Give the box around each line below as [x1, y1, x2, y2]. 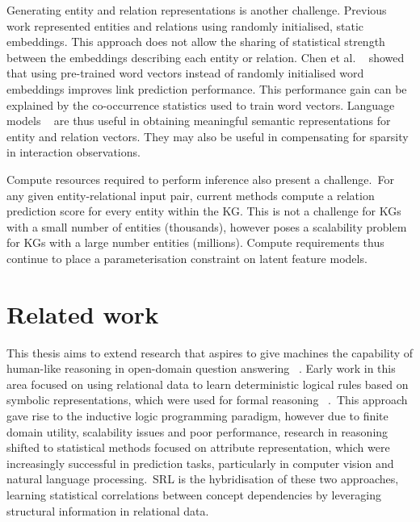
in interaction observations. [6, 144, 141, 161]
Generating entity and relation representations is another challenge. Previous [6, 2, 387, 18]
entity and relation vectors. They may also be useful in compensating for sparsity [6, 127, 409, 144]
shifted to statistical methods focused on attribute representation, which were [6, 439, 390, 456]
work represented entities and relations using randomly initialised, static [6, 17, 364, 34]
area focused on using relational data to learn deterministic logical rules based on [6, 375, 409, 392]
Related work [6, 297, 159, 330]
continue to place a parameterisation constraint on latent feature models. [6, 249, 367, 266]
